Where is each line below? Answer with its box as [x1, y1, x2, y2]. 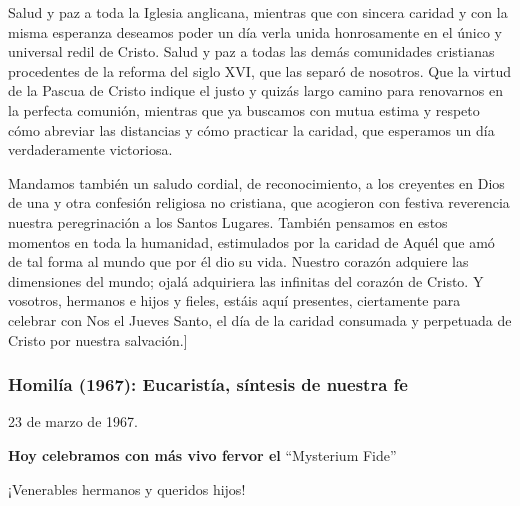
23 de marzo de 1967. [8, 411, 138, 432]
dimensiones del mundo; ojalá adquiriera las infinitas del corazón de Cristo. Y [8, 270, 484, 291]
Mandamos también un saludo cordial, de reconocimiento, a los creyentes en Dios [8, 172, 505, 193]
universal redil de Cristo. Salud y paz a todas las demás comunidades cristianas [8, 41, 495, 62]
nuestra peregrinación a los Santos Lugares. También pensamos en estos [8, 211, 448, 232]
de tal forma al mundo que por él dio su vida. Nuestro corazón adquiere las [8, 251, 469, 272]
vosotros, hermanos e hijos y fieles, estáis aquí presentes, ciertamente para [8, 290, 461, 311]
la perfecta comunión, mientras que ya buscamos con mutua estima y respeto [8, 99, 480, 120]
